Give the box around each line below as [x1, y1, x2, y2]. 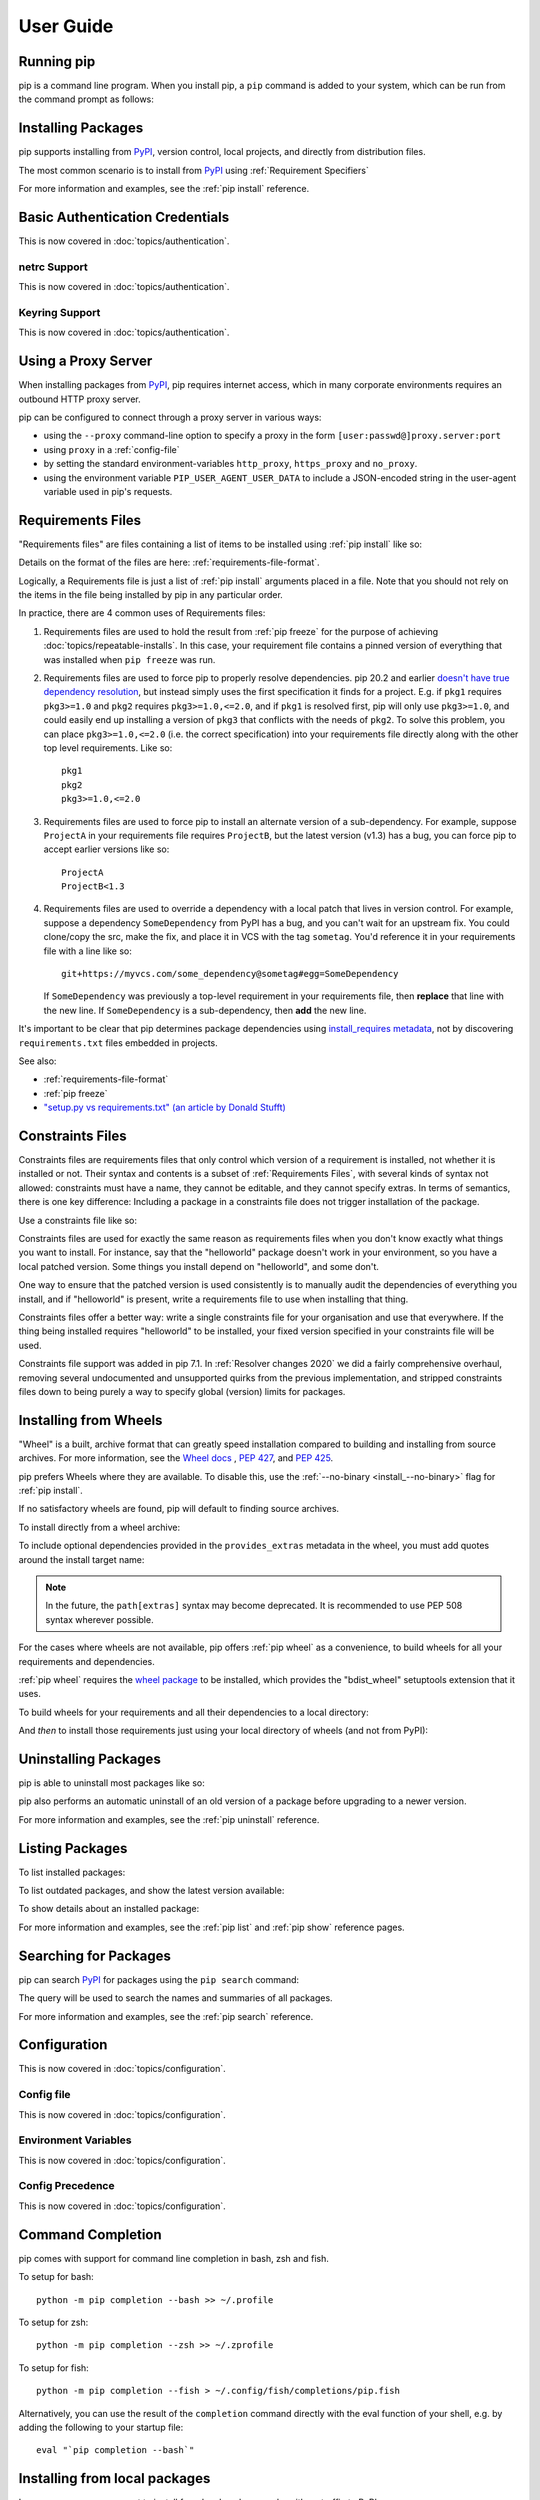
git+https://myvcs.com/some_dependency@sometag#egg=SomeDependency [61, 968, 399, 980]
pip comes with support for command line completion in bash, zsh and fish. [18, 2252, 329, 2264]
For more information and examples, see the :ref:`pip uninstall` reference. [18, 1813, 320, 1825]
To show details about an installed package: [18, 1903, 200, 1915]
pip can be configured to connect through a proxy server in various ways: [18, 411, 322, 424]
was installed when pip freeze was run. [43, 653, 216, 665]
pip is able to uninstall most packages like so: [18, 1776, 205, 1789]
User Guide [18, 15, 114, 37]
